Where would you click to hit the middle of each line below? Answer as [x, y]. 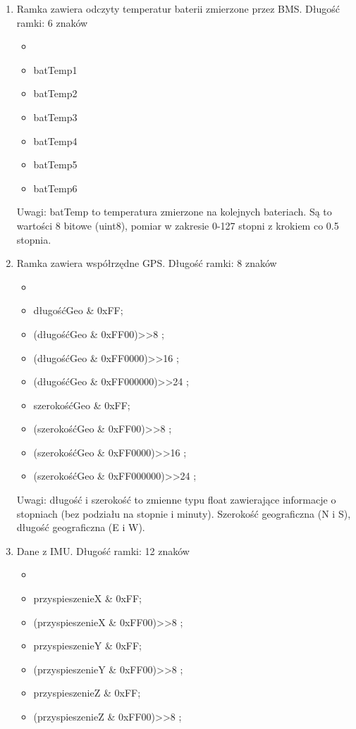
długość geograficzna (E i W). [81, 527]
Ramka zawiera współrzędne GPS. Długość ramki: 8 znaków [147, 263]
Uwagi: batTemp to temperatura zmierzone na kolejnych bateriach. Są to [174, 212]
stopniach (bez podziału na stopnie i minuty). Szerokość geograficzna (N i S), [184, 513]
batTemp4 [55, 141]
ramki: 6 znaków [52, 22]
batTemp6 [55, 188]
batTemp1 [55, 69]
